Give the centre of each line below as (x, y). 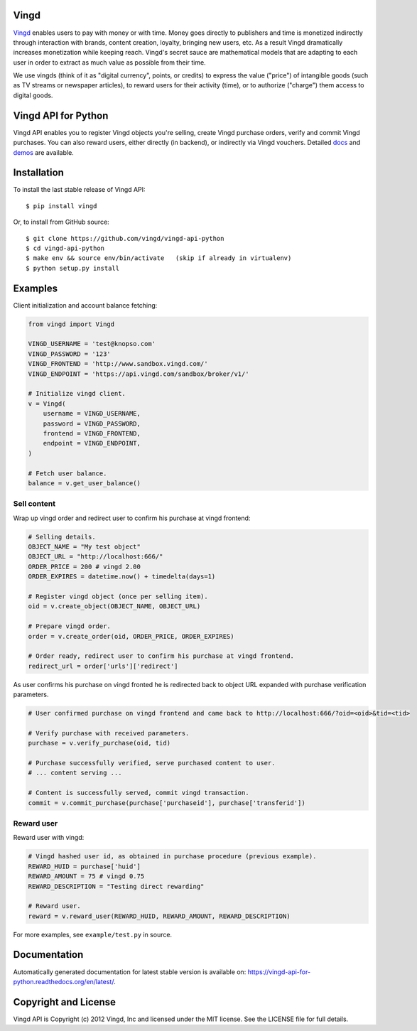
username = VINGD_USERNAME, (92, 414)
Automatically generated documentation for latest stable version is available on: (130, 972)
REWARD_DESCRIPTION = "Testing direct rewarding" (116, 886)
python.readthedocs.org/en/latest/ (64, 981)
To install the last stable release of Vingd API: (79, 190)
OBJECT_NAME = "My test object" (85, 547)
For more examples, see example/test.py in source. (93, 934)
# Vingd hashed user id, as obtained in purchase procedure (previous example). (172, 857)
